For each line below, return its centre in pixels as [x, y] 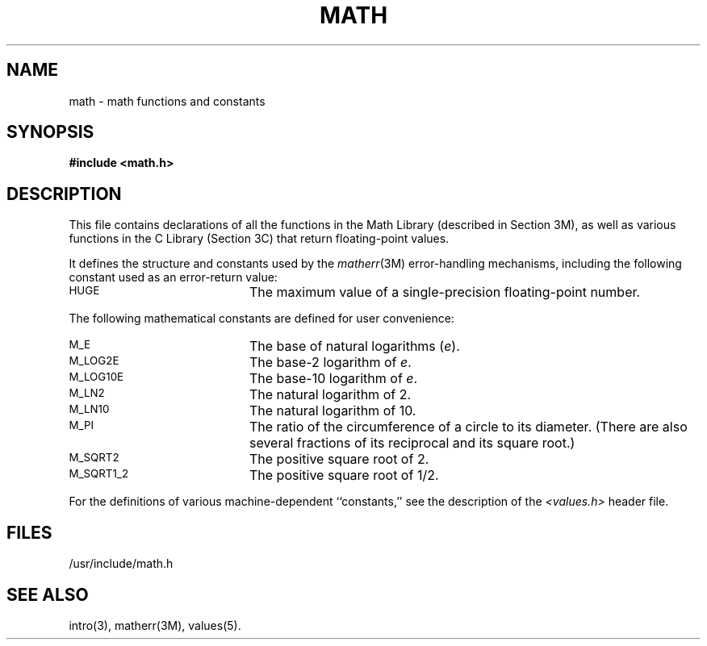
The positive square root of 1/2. [344, 475]
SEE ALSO [48, 594]
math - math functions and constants [167, 101]
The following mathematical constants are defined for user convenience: [261, 319]
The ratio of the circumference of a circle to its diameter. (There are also [468, 427]
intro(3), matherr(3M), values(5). [155, 625]
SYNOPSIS [50, 132]
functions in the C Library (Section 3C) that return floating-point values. [259, 239]
